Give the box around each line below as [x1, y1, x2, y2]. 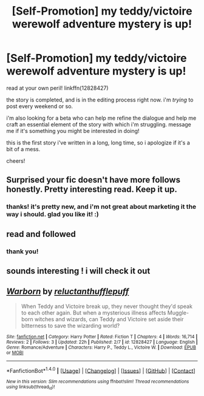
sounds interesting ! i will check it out [6, 265, 151, 276]
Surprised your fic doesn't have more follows [6, 175, 181, 185]
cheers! [6, 157, 25, 165]
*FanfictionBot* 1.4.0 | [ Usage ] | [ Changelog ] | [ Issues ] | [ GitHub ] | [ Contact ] [6, 366, 195, 374]
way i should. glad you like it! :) [6, 210, 99, 219]
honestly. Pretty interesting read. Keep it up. [6, 184, 177, 195]
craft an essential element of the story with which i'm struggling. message [6, 120, 191, 128]
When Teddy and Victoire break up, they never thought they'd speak [21, 302, 193, 310]
